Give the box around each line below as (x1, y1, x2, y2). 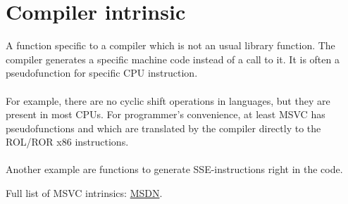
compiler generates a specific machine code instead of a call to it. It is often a (6, 51, 340, 66)
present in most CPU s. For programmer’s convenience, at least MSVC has (6, 107, 325, 122)
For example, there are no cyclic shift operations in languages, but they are (6, 93, 330, 108)
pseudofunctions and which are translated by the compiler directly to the (6, 120, 321, 135)
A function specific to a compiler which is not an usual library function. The (6, 38, 335, 53)
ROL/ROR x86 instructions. (6, 134, 129, 149)
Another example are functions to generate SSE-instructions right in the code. (6, 162, 343, 177)
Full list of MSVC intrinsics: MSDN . (6, 186, 163, 200)
